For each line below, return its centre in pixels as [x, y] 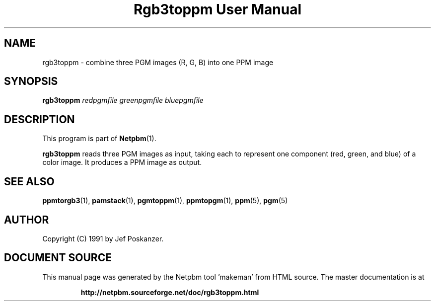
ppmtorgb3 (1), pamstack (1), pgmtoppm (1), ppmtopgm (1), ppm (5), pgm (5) [165, 201]
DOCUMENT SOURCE [58, 258]
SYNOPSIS [31, 81]
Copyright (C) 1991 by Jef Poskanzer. [103, 238]
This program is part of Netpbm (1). [99, 139]
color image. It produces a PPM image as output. [122, 162]
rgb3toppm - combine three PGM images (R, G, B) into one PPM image [158, 62]
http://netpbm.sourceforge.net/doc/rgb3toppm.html [170, 292]
